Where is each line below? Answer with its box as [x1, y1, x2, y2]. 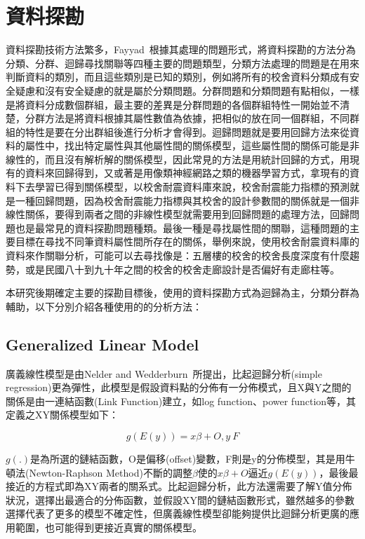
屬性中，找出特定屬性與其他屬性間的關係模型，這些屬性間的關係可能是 [25, 138, 350, 153]
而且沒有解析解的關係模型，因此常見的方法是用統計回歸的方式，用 [44, 151, 350, 166]
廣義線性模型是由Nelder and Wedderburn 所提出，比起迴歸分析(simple [6, 366, 322, 381]
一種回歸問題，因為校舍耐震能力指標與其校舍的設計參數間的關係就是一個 [15, 193, 350, 207]
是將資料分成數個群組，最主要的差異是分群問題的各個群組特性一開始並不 [6, 97, 340, 111]
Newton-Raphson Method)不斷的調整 [29, 465, 192, 479]
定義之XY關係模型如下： [6, 407, 119, 422]
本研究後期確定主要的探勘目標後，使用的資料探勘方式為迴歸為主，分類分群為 [6, 285, 359, 300]
